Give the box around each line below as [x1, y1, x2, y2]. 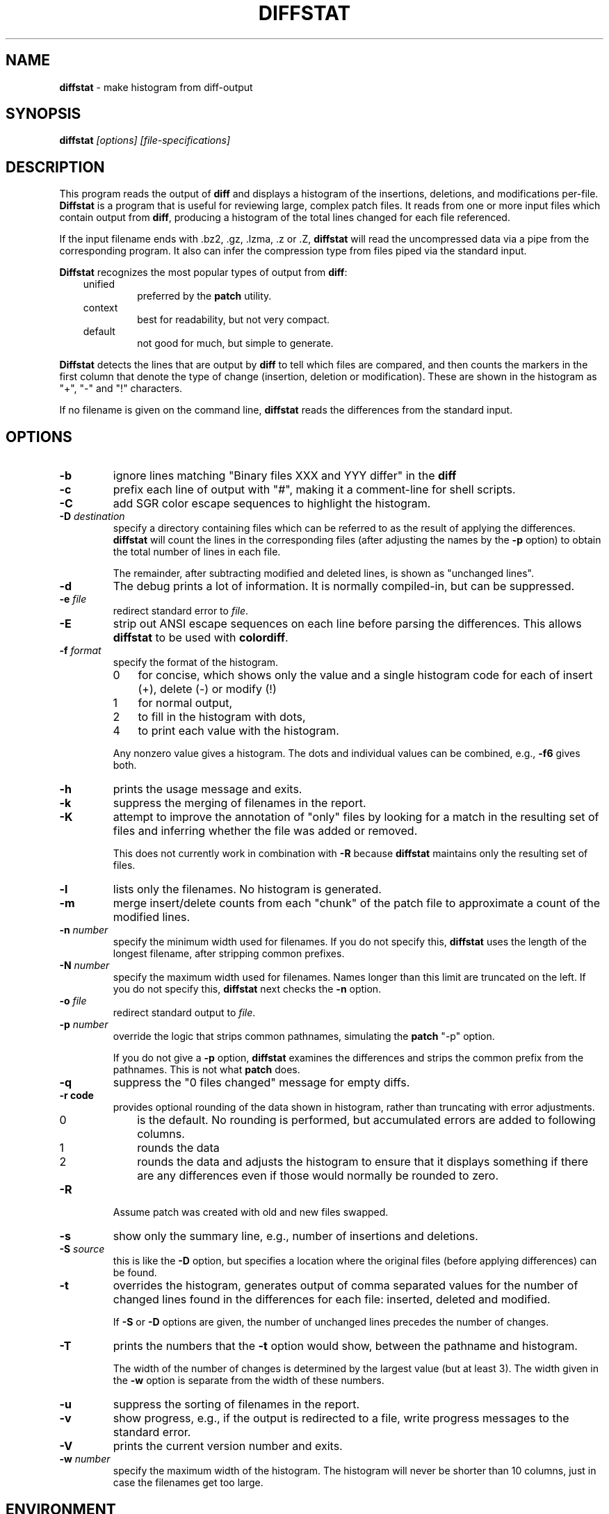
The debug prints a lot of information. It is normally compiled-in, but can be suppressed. [113, 579, 575, 594]
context [83, 302, 118, 314]
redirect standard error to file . [113, 605, 249, 617]
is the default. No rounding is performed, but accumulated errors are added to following [137, 1113, 596, 1128]
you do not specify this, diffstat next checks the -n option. [113, 983, 382, 995]
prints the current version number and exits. [113, 1439, 343, 1454]
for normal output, [138, 696, 233, 710]
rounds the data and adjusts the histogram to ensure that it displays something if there [137, 1155, 588, 1169]
